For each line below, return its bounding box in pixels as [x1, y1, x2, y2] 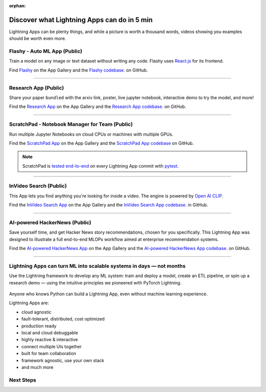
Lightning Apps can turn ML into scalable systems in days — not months [9, 262, 186, 269]
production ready [21, 323, 57, 329]
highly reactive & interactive [21, 337, 78, 343]
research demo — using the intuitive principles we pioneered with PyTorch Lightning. [9, 280, 182, 285]
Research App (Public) [9, 84, 64, 91]
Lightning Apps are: [9, 300, 49, 306]
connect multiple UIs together [21, 343, 82, 350]
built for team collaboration [21, 351, 76, 356]
